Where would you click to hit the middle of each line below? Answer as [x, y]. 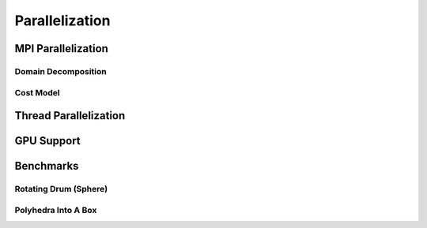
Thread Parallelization [70, 116]
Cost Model [37, 92]
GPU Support [47, 141]
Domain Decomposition [60, 71]
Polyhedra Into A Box [56, 210]
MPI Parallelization [61, 49]
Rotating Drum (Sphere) [61, 189]
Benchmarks [47, 166]
